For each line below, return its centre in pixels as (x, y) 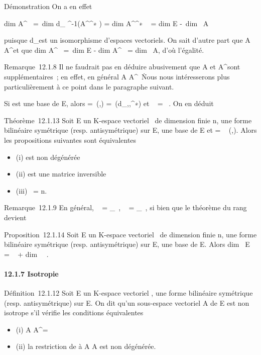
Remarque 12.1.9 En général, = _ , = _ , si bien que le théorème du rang (125, 207)
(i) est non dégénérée (48, 157)
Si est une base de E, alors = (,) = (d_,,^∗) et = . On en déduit (109, 103)
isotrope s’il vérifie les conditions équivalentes (74, 313)
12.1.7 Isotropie (31, 273)
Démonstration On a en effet (48, 6)
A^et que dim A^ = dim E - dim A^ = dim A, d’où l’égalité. (104, 50)
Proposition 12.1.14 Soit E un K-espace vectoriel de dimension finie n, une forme (130, 234)
